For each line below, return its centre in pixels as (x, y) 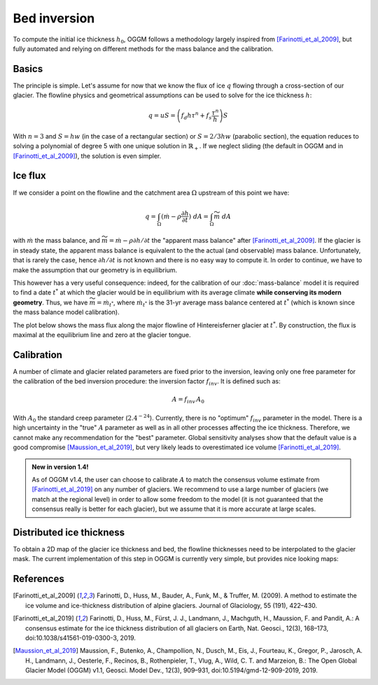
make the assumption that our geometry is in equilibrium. (95, 270)
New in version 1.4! (60, 467)
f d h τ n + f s (196, 116)
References (38, 579)
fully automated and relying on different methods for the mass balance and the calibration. (143, 48)
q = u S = (162, 116)
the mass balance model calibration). (66, 312)
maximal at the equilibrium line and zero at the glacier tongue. (102, 334)
